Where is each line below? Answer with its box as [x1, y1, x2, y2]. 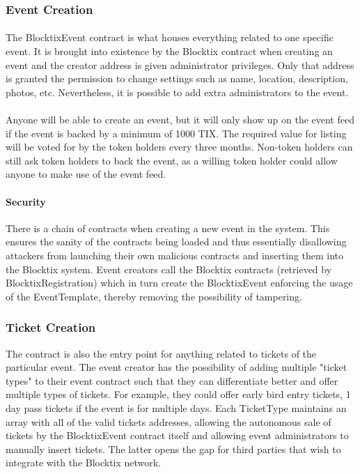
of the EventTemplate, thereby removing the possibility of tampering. [6, 289, 302, 303]
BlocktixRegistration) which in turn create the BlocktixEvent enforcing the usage [6, 275, 353, 290]
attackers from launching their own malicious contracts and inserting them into [6, 247, 344, 262]
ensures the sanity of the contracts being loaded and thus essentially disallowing [6, 234, 347, 249]
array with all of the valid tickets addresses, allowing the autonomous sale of [6, 414, 331, 429]
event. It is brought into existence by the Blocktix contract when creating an [6, 44, 333, 59]
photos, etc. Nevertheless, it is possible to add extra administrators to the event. [6, 84, 349, 99]
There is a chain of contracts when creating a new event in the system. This [6, 220, 330, 235]
